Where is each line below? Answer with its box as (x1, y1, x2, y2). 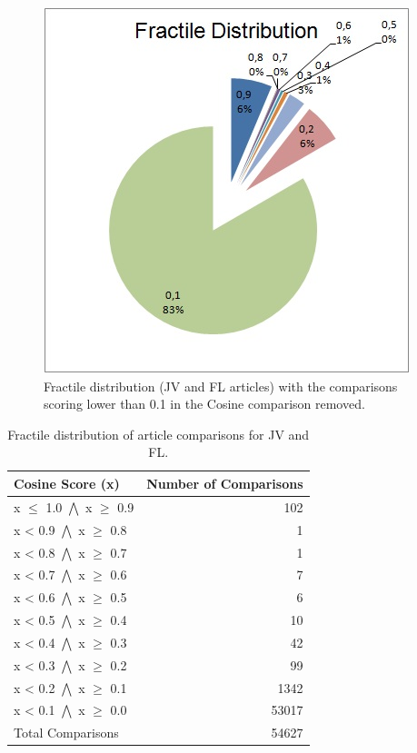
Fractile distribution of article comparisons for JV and (7, 424, 310, 443)
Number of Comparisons (146, 473, 303, 492)
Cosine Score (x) (14, 473, 120, 492)
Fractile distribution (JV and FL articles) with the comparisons (44, 376, 398, 395)
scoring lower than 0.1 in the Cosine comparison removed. (44, 394, 365, 413)
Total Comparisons (14, 723, 119, 742)
